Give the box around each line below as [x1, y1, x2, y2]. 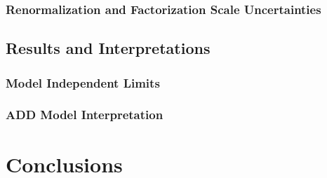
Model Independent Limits [6, 74, 160, 91]
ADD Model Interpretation [6, 106, 163, 123]
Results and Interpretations [6, 37, 211, 59]
